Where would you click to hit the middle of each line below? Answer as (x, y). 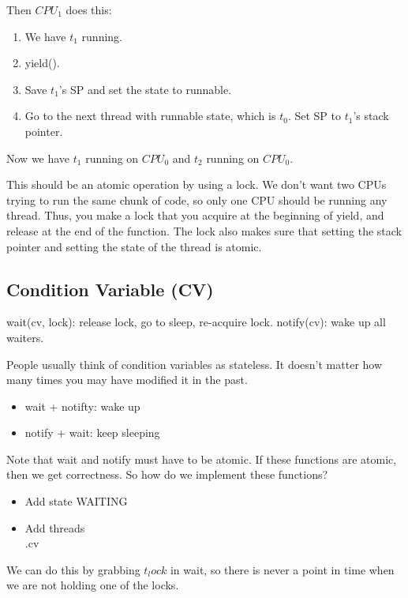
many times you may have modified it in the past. (127, 380)
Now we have (38, 158)
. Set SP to (314, 116)
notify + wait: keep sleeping (92, 433)
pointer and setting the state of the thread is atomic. (134, 246)
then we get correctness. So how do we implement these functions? (167, 474)
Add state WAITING (76, 501)
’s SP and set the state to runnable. (145, 89)
